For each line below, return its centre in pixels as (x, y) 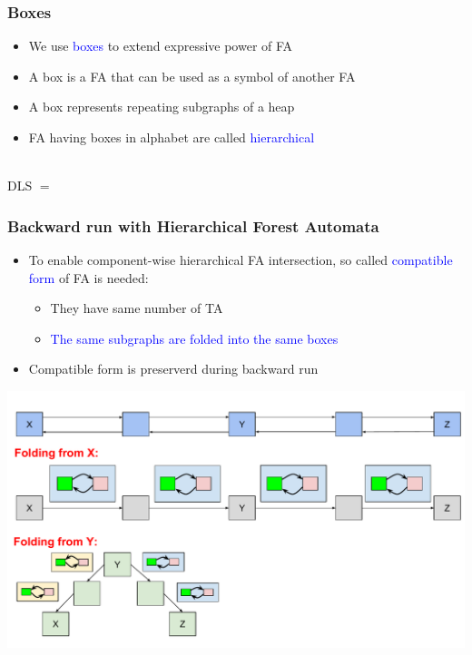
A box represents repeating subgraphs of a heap (162, 107)
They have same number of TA (137, 308)
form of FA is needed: (88, 277)
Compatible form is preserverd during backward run (173, 369)
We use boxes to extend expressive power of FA (161, 46)
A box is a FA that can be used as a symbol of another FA (192, 76)
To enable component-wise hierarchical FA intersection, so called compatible (241, 259)
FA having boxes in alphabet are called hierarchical (172, 137)
